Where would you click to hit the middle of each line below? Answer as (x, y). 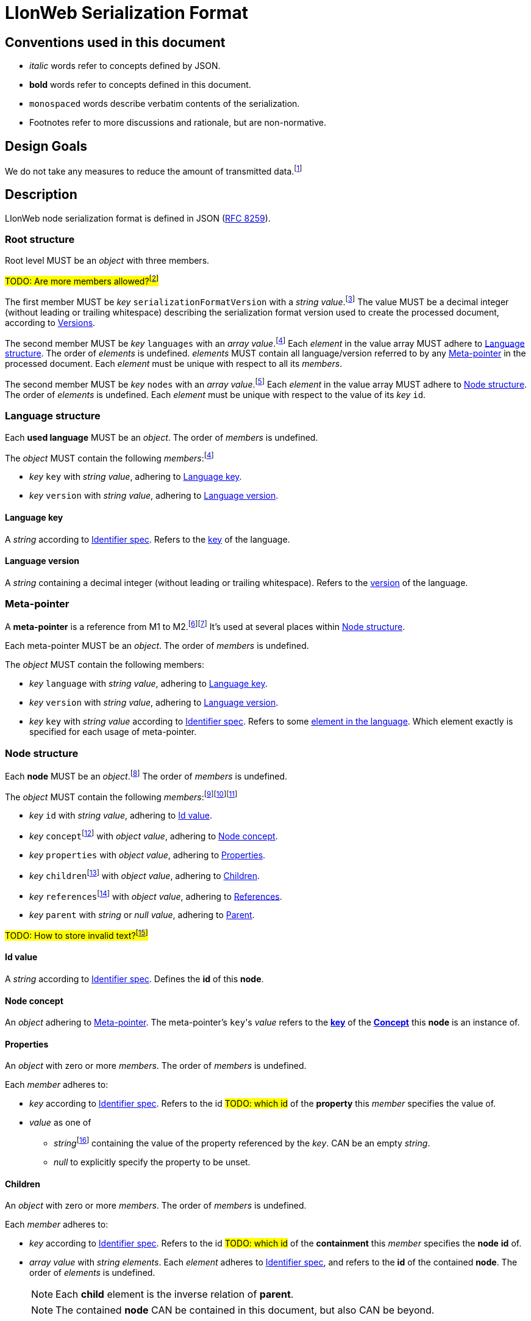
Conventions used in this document (115, 42)
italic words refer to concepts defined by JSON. (125, 66)
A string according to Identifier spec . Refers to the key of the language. (148, 539)
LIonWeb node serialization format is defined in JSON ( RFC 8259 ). (138, 218)
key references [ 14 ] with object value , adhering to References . (156, 895)
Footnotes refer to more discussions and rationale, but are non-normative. (178, 123)
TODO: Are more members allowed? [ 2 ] (82, 280)
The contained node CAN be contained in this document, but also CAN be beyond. (245, 1310)
